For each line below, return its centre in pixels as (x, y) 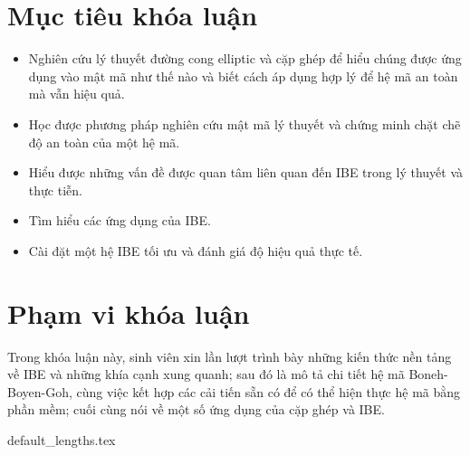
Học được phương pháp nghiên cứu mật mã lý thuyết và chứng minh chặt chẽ (245, 123)
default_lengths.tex (62, 439)
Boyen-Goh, (40, 391)
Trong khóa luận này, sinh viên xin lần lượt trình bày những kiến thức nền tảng (230, 356)
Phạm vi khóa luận (129, 313)
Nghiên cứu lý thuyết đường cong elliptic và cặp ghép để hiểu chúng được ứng (245, 58)
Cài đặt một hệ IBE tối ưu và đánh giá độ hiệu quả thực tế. (196, 250)
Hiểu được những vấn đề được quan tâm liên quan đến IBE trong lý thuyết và (245, 172)
